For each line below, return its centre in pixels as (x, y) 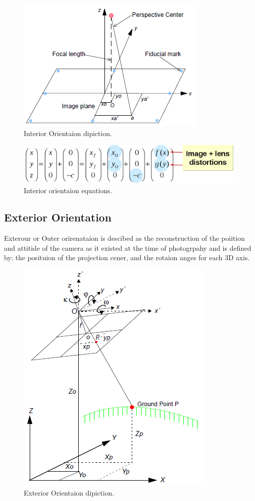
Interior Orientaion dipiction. (68, 133)
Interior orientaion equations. (68, 190)
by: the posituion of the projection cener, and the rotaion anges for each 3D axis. (127, 257)
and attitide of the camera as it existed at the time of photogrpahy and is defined (128, 248)
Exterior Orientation (58, 217)
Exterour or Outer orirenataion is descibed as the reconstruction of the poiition (125, 238)
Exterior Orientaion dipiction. (69, 493)
